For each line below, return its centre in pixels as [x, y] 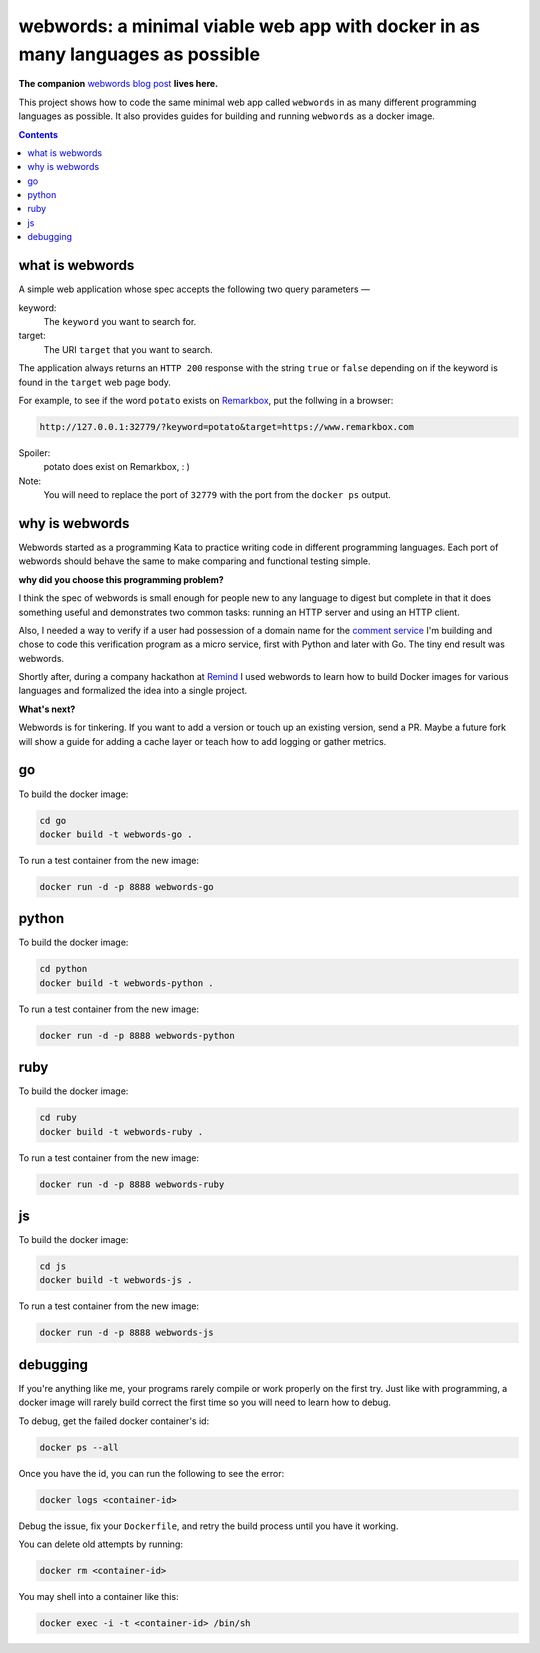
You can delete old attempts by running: [101, 1544]
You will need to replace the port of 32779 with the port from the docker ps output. [217, 495]
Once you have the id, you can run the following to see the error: [151, 1473]
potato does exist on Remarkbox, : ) [116, 467]
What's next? [47, 709]
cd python [63, 969]
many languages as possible [139, 54]
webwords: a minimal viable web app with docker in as [249, 26]
